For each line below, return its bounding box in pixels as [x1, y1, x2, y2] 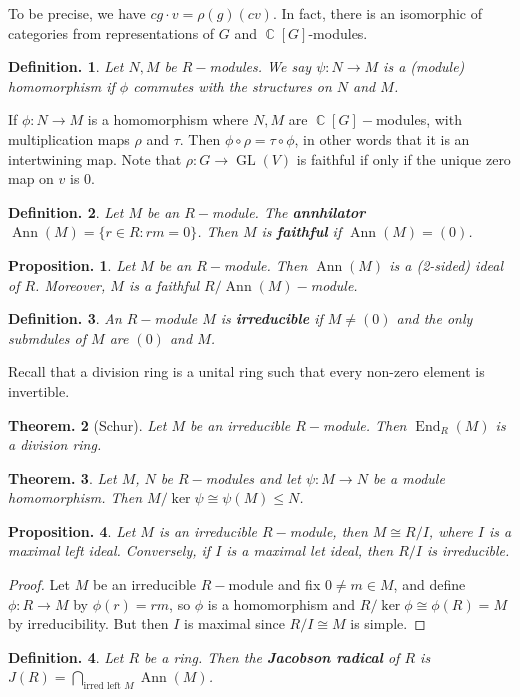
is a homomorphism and [207, 593, 356, 614]
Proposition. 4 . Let [8, 520, 136, 541]
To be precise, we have [8, 3, 146, 23]
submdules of [8, 327, 87, 348]
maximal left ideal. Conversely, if [8, 540, 211, 561]
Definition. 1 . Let [8, 56, 124, 77]
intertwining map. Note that [8, 148, 182, 169]
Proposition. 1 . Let [8, 254, 136, 275]
